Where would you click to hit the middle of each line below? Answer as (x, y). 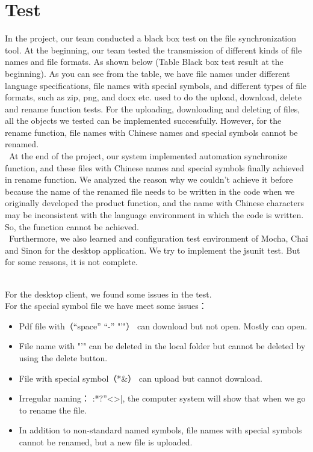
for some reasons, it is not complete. (71, 262)
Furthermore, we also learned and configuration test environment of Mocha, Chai (158, 238)
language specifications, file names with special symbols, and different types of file (156, 85)
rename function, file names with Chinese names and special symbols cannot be (151, 132)
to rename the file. (53, 410)
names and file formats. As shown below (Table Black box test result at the (144, 62)
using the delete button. (63, 357)
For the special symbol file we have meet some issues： (106, 306)
